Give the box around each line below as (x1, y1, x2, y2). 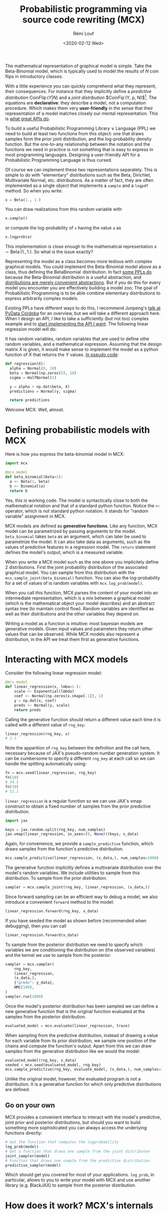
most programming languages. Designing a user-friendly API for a (5, 152, 140, 158)
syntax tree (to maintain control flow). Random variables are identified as (5, 605, 154, 611)
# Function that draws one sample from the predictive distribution (5, 1158, 150, 1163)
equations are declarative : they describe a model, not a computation (5, 99, 146, 105)
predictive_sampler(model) (5, 1163, 61, 1168)
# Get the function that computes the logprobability (5, 1140, 119, 1145)
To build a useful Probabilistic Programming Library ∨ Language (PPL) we (5, 125, 156, 131)
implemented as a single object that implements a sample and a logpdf (5, 183, 149, 188)
